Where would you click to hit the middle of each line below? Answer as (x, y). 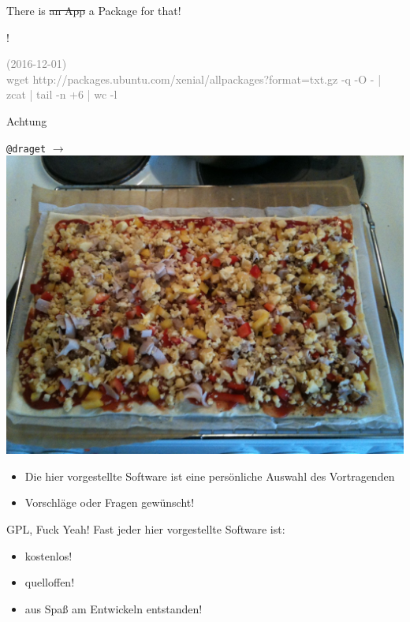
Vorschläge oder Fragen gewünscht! (110, 502)
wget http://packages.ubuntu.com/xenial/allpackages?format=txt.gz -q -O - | (194, 79)
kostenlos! (48, 555)
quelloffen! (50, 582)
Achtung (27, 120)
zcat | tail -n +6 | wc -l (62, 94)
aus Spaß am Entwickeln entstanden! (114, 608)
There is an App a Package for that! (94, 10)
